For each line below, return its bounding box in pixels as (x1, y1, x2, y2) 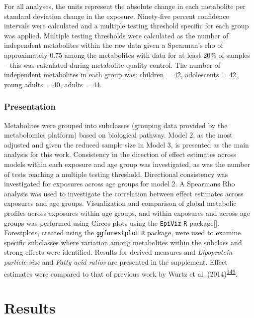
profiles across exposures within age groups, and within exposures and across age (4, 207, 250, 218)
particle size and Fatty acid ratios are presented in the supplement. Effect (4, 257, 228, 267)
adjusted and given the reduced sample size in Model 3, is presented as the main (4, 139, 249, 150)
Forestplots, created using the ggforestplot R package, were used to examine (4, 227, 241, 238)
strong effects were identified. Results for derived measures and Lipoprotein (4, 247, 233, 257)
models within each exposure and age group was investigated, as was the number (4, 159, 251, 169)
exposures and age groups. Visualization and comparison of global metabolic (4, 198, 237, 208)
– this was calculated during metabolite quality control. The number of (4, 59, 221, 70)
